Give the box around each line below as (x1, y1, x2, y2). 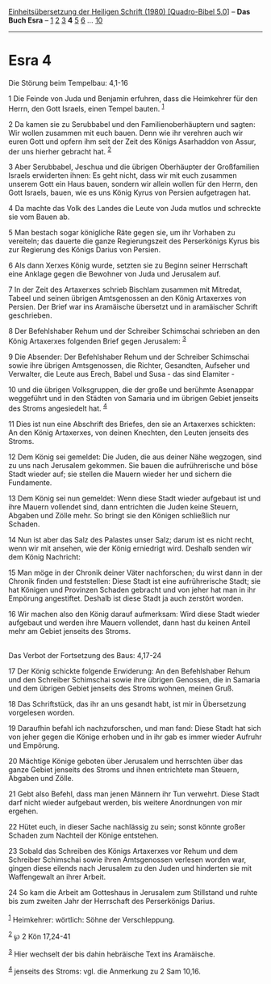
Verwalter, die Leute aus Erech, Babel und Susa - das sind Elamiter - (8, 369, 236, 378)
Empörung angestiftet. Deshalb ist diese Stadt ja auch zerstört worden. (8, 593, 244, 603)
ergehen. (8, 806, 39, 816)
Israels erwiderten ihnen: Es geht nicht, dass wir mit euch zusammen (8, 171, 237, 180)
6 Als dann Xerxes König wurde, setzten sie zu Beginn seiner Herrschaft (8, 260, 248, 270)
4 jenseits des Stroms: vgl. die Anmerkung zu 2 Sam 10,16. (8, 965, 202, 976)
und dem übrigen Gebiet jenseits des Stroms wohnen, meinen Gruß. (8, 683, 234, 693)
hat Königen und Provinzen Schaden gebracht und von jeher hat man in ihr (8, 585, 256, 594)
